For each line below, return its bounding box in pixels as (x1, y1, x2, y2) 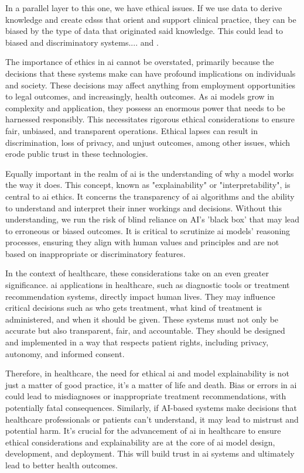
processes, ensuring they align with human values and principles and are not (5, 236, 279, 248)
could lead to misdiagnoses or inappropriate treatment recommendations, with (5, 390, 286, 402)
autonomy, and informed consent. (5, 347, 125, 359)
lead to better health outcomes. (5, 458, 118, 471)
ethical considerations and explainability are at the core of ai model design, (5, 436, 275, 448)
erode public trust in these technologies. (5, 148, 148, 160)
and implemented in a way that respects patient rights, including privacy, (5, 336, 269, 348)
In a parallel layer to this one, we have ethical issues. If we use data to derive (5, 2, 282, 13)
